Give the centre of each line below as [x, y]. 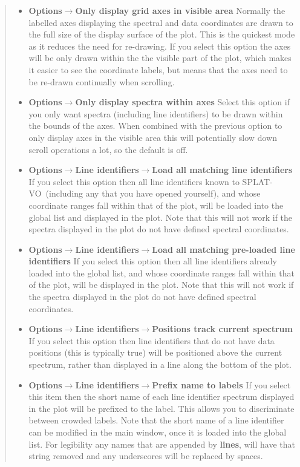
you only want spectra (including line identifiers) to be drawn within [156, 113]
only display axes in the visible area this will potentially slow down [153, 137]
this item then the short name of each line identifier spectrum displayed [161, 397]
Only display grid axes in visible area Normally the [180, 10]
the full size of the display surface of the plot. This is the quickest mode [162, 34]
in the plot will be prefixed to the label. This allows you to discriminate [161, 408]
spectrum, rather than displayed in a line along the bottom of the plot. [160, 364]
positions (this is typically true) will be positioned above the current [155, 352]
